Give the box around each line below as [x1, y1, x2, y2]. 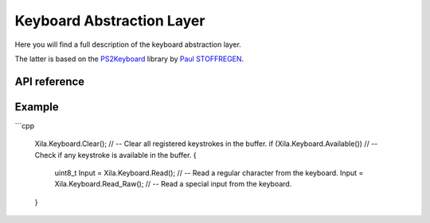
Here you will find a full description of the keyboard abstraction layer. [14, 40, 242, 49]
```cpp [14, 121, 35, 130]
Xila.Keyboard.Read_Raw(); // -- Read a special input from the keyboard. [54, 179, 292, 189]
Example [14, 100, 59, 113]
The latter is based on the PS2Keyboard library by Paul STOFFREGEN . [14, 54, 244, 63]
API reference [14, 75, 85, 88]
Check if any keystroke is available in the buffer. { [34, 150, 197, 160]
